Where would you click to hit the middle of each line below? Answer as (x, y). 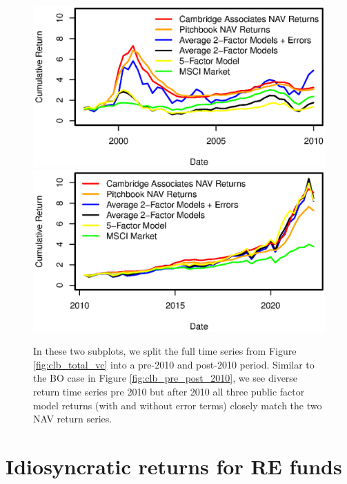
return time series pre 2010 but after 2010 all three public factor (169, 392)
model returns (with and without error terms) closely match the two (178, 405)
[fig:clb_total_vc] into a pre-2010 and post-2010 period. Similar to (174, 364)
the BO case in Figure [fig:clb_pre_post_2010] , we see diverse (166, 378)
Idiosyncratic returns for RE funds (174, 466)
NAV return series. (73, 419)
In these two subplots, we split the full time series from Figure (165, 351)
